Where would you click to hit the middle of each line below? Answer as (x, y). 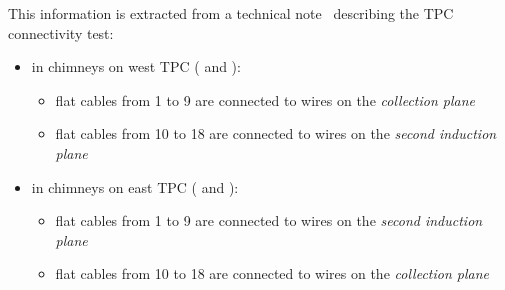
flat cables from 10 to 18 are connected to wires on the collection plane (272, 273)
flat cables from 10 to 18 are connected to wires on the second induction (276, 133)
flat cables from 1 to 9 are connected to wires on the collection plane (265, 99)
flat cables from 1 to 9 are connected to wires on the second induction (269, 220)
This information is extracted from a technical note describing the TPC (231, 13)
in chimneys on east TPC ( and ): (135, 186)
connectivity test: (61, 32)
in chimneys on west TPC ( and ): (136, 66)
